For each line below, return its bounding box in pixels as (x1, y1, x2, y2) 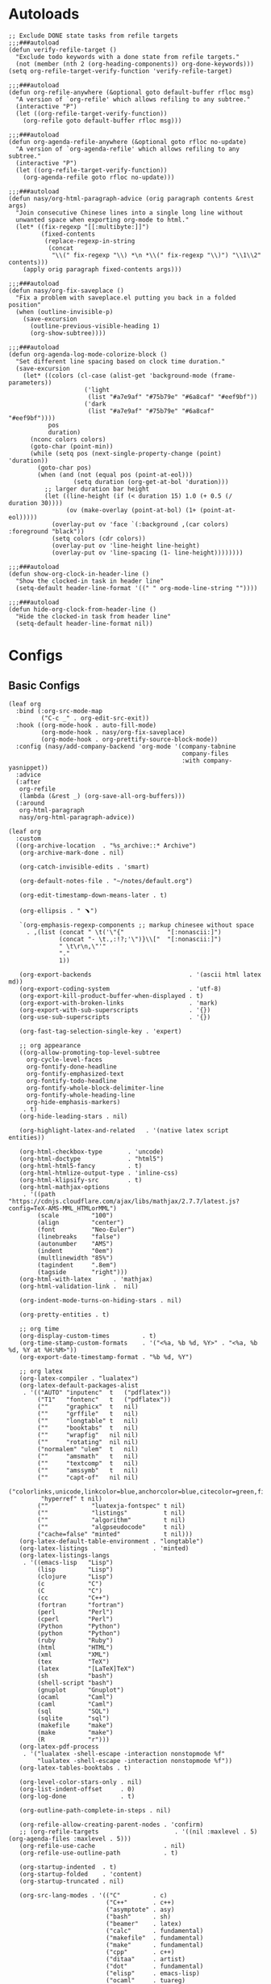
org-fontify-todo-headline (26, 1077, 117, 1085)
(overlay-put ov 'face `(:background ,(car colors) (51, 520, 229, 529)
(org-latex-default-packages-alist (19, 1381, 139, 1389)
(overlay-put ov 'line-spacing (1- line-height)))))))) (51, 548, 244, 557)
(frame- (210, 372, 236, 380)
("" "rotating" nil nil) (37, 1438, 139, 1446)
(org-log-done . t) (19, 1792, 135, 1800)
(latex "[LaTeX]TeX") (37, 1664, 135, 1672)
